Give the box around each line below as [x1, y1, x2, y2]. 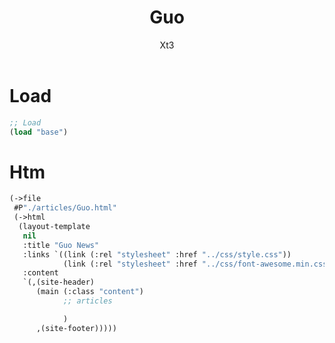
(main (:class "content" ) [35, 287, 144, 297]
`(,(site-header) [22, 277, 96, 288]
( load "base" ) [9, 127, 69, 137]
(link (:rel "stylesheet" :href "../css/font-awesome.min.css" [62, 259, 332, 269]
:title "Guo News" [22, 240, 100, 250]
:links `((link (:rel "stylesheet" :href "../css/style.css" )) [22, 249, 292, 260]
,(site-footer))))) [35, 323, 117, 333]
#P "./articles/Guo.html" [13, 203, 117, 213]
